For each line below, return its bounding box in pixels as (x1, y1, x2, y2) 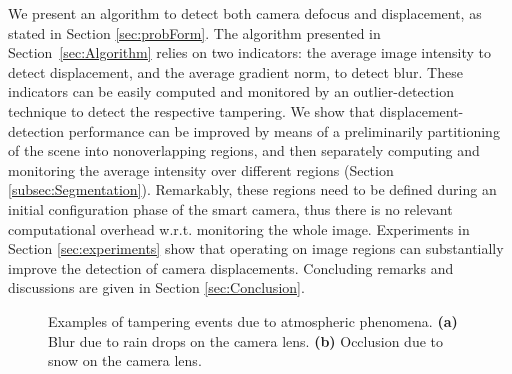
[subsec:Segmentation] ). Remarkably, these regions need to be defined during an (8, 179, 497, 200)
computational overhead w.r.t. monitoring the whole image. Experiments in (8, 218, 470, 239)
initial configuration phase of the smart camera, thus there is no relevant (8, 198, 453, 219)
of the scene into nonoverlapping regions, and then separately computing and (8, 140, 480, 161)
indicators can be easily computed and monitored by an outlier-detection (8, 81, 454, 102)
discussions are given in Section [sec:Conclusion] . (8, 277, 305, 298)
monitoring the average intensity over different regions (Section (8, 159, 394, 180)
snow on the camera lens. (48, 350, 202, 371)
